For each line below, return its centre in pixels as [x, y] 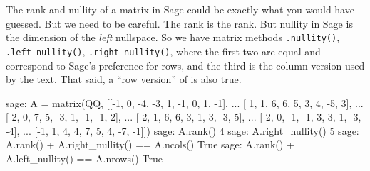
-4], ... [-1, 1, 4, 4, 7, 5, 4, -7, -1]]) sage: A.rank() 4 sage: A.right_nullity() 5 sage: [183, 130]
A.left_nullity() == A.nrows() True [84, 159]
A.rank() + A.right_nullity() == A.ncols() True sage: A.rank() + [150, 144]
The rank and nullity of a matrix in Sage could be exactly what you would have [180, 9]
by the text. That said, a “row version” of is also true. [124, 79]
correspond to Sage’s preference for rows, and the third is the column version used [185, 65]
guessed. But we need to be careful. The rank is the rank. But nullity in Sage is [179, 23]
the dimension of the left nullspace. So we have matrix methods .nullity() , [173, 37]
